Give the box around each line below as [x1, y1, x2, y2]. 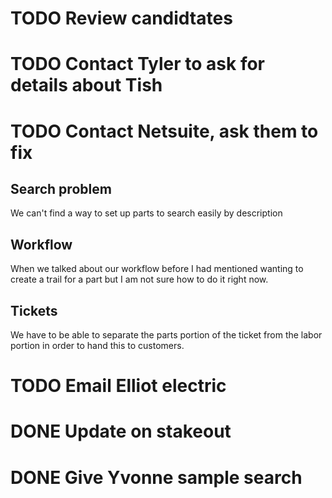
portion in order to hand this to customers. [10, 340, 185, 351]
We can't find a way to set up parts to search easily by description [10, 207, 283, 219]
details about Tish [10, 74, 163, 97]
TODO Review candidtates [10, 7, 233, 30]
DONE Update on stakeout [10, 420, 232, 443]
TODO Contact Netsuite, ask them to [10, 120, 319, 142]
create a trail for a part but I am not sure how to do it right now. [10, 273, 269, 286]
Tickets [10, 302, 58, 319]
